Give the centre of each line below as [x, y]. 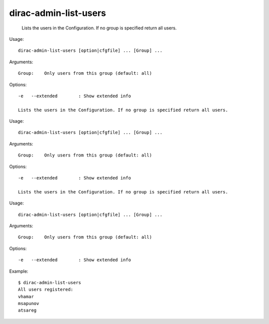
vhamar [26, 296]
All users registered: [46, 290]
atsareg [27, 311]
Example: [19, 271]
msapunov [29, 304]
